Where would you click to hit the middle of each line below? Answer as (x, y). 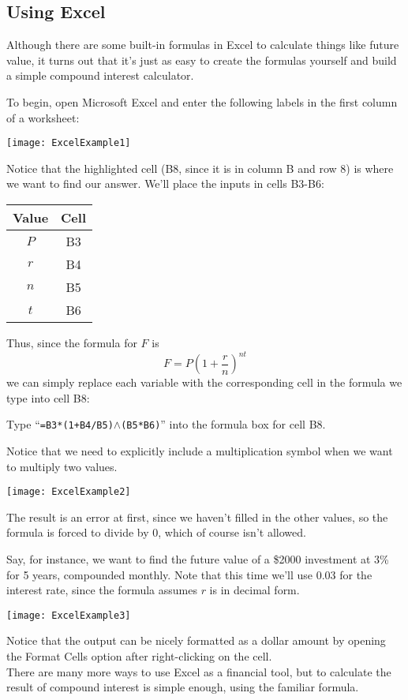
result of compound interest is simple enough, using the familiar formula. (183, 687)
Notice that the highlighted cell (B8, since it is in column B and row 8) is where (200, 168)
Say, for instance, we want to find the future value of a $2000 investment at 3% (198, 558)
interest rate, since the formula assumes (102, 590)
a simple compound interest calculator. (100, 75)
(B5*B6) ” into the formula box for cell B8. (223, 424)
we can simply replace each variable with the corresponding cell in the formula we (204, 382)
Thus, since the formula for (72, 343)
